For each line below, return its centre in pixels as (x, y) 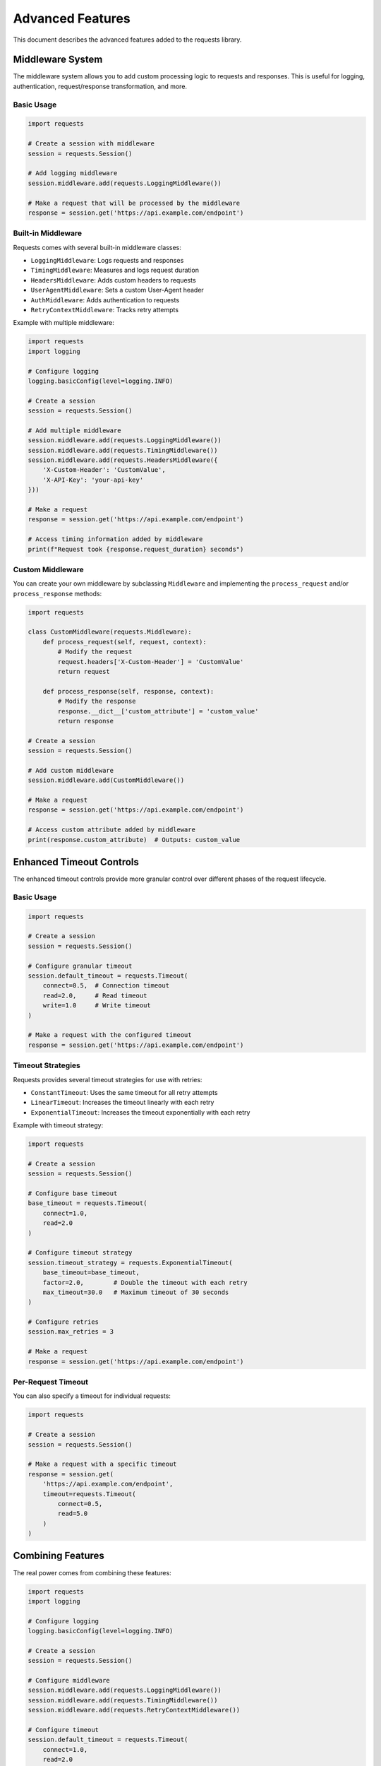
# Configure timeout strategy (80, 1253)
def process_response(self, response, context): (128, 691)
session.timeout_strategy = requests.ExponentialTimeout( (130, 1262)
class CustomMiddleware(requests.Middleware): (110, 632)
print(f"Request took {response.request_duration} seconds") (136, 549)
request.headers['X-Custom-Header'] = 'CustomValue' (151, 662)
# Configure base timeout (73, 1193)
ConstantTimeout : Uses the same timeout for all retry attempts (124, 1092)
